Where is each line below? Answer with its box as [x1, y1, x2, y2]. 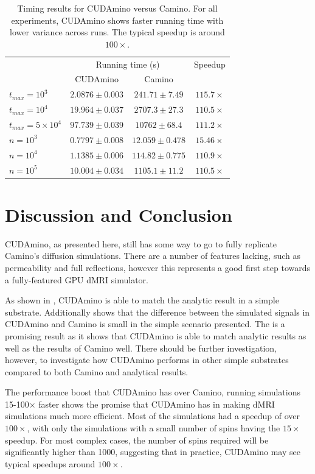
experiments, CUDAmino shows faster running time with [11, 13, 224, 26]
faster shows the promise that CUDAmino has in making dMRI [38, 397, 275, 410]
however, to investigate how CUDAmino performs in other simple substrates [5, 353, 289, 366]
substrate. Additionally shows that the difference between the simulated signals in [5, 305, 310, 318]
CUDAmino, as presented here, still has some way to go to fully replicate [5, 237, 277, 250]
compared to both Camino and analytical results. [5, 365, 189, 378]
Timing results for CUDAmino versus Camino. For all [17, 2, 218, 14]
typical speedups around [5, 457, 95, 470]
